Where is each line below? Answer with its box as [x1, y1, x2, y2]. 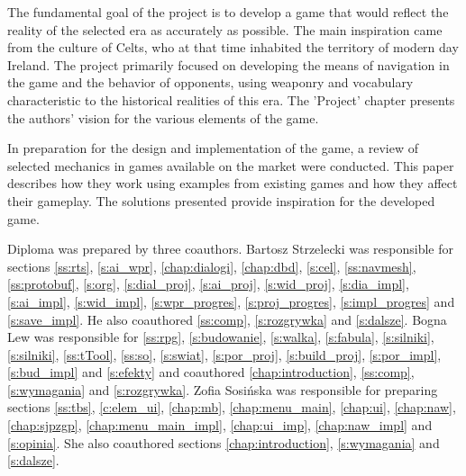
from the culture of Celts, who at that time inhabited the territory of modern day [7, 38, 459, 57]
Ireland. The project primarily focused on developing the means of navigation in [7, 55, 450, 74]
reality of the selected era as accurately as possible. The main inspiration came [7, 20, 443, 39]
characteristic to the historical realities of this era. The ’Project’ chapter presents [7, 90, 455, 109]
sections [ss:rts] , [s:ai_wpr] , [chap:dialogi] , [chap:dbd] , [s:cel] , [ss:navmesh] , [7, 256, 416, 275]
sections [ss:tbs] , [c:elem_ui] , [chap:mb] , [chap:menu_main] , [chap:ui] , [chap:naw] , [7, 398, 456, 417]
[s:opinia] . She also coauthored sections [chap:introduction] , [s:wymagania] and [7, 433, 440, 452]
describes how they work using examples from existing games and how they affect [7, 174, 458, 193]
